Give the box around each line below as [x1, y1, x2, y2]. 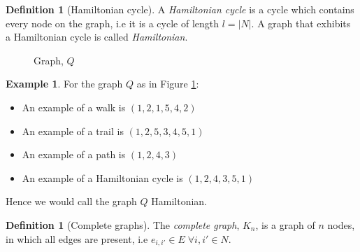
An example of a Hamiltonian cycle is [22, 170, 183, 185]
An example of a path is [22, 147, 126, 162]
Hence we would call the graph [6, 194, 137, 209]
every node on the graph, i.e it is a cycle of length [6, 15, 219, 30]
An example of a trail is [22, 123, 124, 138]
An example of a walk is [22, 99, 126, 114]
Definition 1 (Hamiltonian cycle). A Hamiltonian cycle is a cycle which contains [6, 2, 354, 16]
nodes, [327, 217, 355, 232]
